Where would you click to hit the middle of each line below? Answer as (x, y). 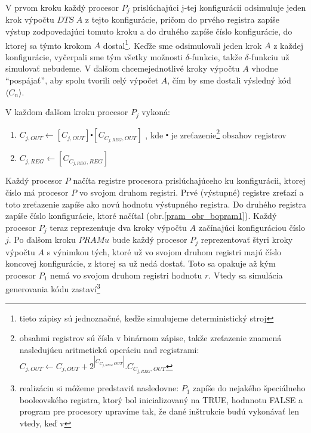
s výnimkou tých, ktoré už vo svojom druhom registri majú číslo (164, 251)
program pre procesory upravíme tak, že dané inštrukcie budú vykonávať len (159, 411)
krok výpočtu (30, 19)
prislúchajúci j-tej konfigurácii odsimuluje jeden (219, 7)
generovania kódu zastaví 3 (53, 288)
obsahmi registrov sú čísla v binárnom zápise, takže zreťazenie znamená (150, 338)
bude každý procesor (150, 239)
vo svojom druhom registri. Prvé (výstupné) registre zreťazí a (191, 192)
